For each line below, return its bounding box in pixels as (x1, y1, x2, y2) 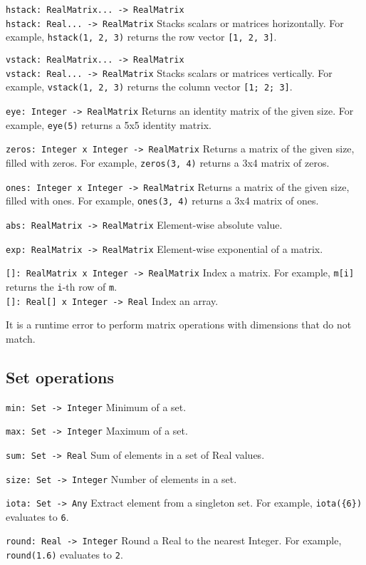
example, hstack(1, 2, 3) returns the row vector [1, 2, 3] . (6, 29, 277, 44)
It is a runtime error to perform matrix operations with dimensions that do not (6, 317, 352, 332)
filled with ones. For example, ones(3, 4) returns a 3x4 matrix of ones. (6, 193, 319, 208)
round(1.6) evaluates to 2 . (6, 547, 123, 562)
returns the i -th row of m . (6, 279, 117, 294)
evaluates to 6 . (6, 509, 69, 524)
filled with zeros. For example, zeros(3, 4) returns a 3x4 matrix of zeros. (6, 155, 330, 170)
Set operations (6, 366, 114, 388)
